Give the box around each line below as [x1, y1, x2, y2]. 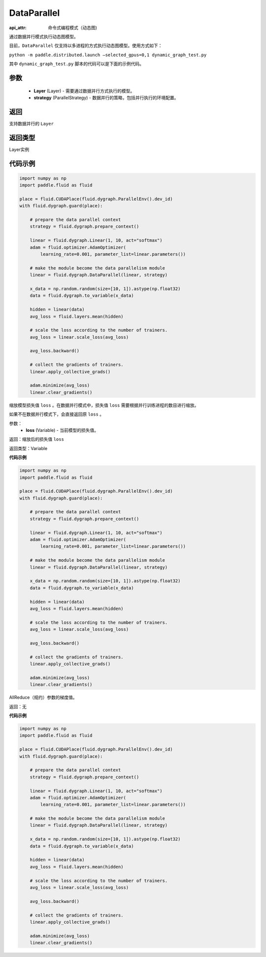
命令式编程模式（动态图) [48, 25, 98, 31]
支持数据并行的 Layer [9, 120, 54, 126]
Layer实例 [9, 146, 30, 153]
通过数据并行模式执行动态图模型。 [9, 34, 78, 39]
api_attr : [9, 25, 27, 31]
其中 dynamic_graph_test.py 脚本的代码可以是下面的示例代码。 [9, 61, 144, 67]
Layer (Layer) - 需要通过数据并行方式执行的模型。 [33, 88, 135, 94]
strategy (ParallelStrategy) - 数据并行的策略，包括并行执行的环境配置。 [33, 94, 179, 101]
